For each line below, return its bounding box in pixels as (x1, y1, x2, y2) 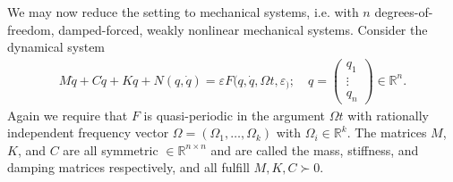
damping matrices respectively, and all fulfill (7, 158, 250, 177)
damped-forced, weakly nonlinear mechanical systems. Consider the (58, 20, 428, 38)
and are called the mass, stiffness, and (210, 140, 419, 159)
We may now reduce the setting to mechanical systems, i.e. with (7, 3, 359, 21)
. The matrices (346, 123, 427, 142)
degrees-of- (374, 3, 433, 21)
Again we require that (7, 105, 128, 124)
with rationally (347, 105, 429, 124)
